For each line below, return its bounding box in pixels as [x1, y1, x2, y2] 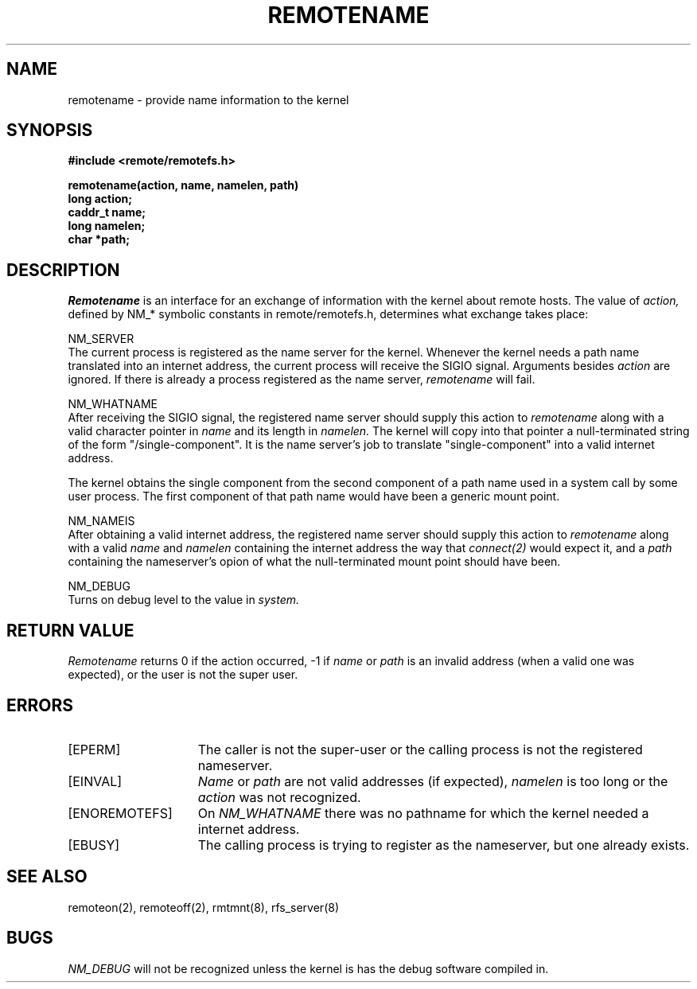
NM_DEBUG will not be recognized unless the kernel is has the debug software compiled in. [68, 961, 549, 975]
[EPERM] [68, 741, 121, 757]
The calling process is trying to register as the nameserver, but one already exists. [197, 836, 690, 853]
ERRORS [6, 695, 74, 715]
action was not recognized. [197, 788, 361, 805]
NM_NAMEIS [68, 514, 135, 528]
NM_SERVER [68, 332, 134, 346]
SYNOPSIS [6, 120, 93, 141]
